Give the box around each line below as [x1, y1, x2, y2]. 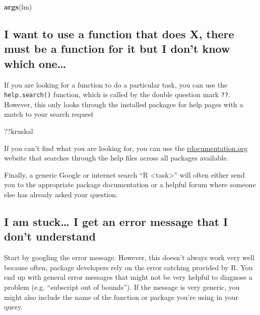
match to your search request [4, 109, 94, 119]
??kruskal [4, 126, 33, 136]
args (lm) [4, 2, 32, 12]
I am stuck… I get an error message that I [4, 213, 228, 229]
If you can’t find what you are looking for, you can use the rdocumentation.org [4, 142, 247, 153]
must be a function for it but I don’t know [4, 41, 230, 56]
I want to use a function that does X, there [4, 26, 234, 41]
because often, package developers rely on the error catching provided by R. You [4, 262, 253, 272]
